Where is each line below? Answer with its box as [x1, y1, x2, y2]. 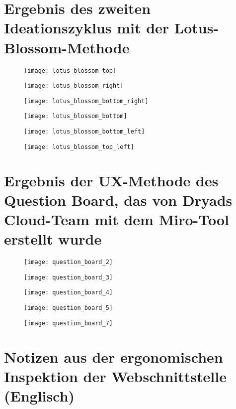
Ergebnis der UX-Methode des [4, 170, 219, 190]
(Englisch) [4, 385, 75, 406]
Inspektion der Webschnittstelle [4, 366, 227, 386]
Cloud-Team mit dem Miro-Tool [4, 209, 230, 229]
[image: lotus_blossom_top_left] [24, 143, 134, 150]
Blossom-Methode [4, 37, 130, 57]
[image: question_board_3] [24, 273, 113, 281]
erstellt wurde [4, 229, 102, 249]
